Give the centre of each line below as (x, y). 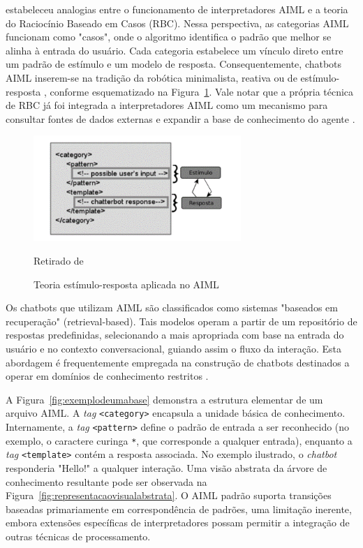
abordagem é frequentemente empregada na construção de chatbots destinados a (178, 362)
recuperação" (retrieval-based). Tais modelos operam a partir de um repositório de (181, 321)
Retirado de (59, 260)
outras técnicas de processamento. (78, 536)
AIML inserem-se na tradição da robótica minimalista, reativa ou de (151, 77)
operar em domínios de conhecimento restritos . (107, 376)
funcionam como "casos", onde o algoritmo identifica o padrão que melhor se (169, 37)
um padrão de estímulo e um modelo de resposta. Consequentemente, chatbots (174, 64)
